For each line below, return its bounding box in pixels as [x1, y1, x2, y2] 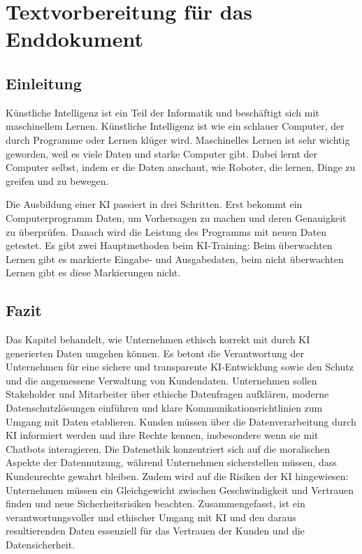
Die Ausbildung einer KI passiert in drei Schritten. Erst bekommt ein [6, 197, 303, 211]
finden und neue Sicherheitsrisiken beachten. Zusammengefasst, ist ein [6, 496, 305, 511]
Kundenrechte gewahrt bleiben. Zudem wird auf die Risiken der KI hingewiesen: [6, 469, 349, 484]
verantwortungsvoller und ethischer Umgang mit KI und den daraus [6, 509, 296, 524]
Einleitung [6, 72, 82, 93]
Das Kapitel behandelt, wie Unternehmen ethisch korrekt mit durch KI [6, 332, 310, 347]
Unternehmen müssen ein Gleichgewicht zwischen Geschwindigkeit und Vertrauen [6, 482, 354, 497]
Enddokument [6, 24, 143, 53]
